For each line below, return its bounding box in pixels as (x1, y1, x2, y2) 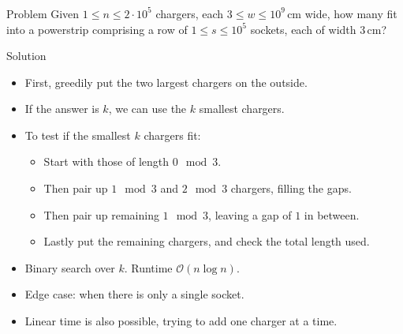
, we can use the (108, 100, 187, 117)
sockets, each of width (250, 21, 356, 37)
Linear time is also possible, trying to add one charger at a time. (24, 313, 338, 329)
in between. (304, 206, 360, 223)
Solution (6, 47, 47, 64)
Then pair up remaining (43, 206, 159, 223)
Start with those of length (43, 153, 170, 170)
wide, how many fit (304, 5, 397, 21)
